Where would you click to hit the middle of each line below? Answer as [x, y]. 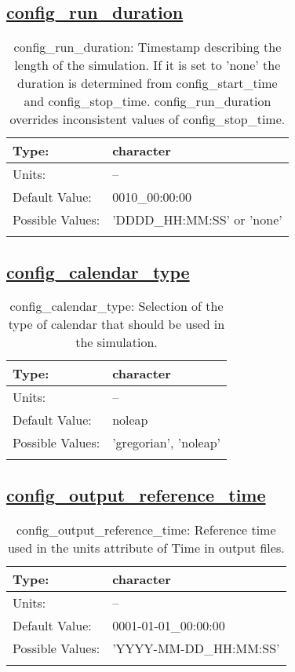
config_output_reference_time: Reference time [146, 529]
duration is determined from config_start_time [147, 83]
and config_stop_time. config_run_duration [147, 101]
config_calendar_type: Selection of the [117, 306]
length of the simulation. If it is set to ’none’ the [147, 65]
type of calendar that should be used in [117, 324]
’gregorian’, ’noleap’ [167, 443]
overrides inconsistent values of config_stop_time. [147, 119]
